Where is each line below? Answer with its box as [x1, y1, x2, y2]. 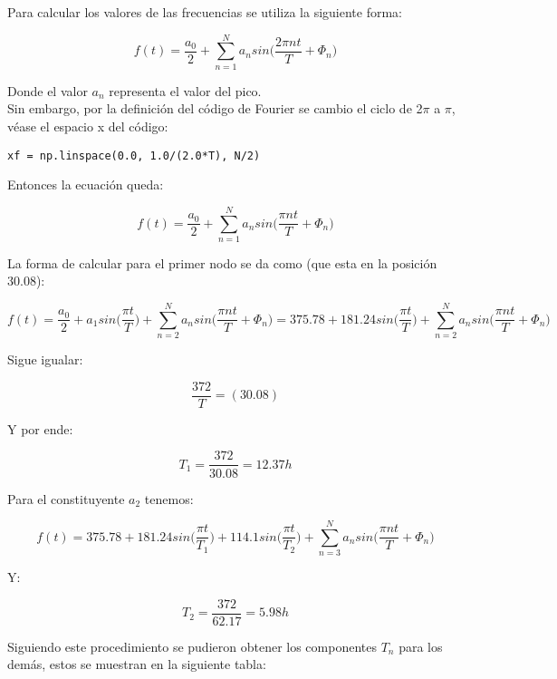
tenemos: [144, 489, 194, 508]
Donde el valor [7, 81, 88, 100]
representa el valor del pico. [109, 81, 262, 100]
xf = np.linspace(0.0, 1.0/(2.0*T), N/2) [7, 149, 261, 162]
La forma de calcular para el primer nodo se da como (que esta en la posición [7, 253, 437, 272]
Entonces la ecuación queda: [7, 175, 164, 194]
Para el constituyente [7, 489, 125, 508]
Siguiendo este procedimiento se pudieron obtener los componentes [7, 636, 377, 655]
